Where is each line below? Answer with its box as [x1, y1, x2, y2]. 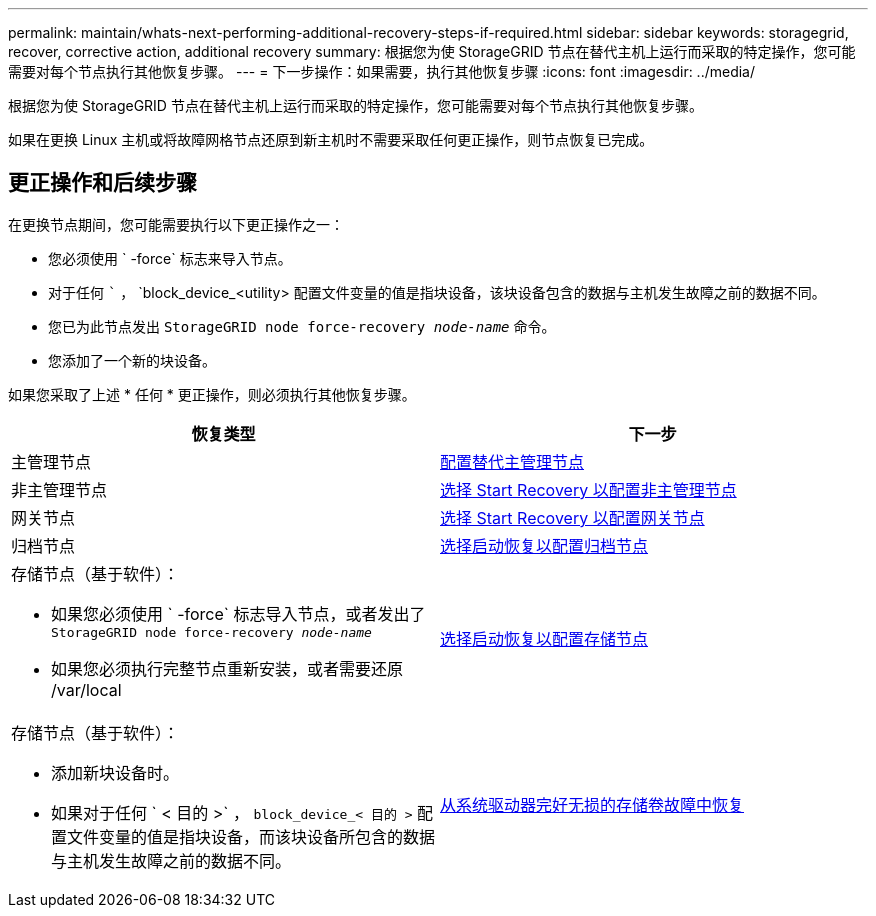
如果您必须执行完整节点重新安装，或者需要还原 [51, 658, 404, 679]
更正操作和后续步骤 [8, 170, 197, 196]
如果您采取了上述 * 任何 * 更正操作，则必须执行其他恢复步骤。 [8, 385, 416, 403]
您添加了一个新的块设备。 [48, 351, 216, 369]
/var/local [51, 679, 122, 700]
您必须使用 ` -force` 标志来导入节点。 [48, 249, 292, 267]
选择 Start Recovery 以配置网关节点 [440, 507, 705, 528]
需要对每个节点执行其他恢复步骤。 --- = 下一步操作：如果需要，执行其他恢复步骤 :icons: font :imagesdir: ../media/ [8, 63, 756, 80]
